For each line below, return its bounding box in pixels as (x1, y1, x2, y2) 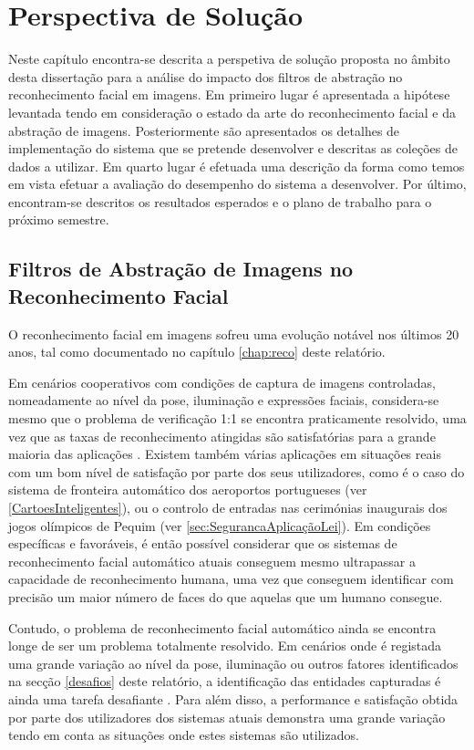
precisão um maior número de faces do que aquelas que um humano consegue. (8, 587, 443, 606)
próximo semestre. (8, 210, 109, 229)
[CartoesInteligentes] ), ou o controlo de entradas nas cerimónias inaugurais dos (8, 498, 448, 516)
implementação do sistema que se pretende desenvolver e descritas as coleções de (8, 139, 458, 158)
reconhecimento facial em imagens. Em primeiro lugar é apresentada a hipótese (8, 85, 450, 104)
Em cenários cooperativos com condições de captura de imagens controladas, (8, 372, 436, 391)
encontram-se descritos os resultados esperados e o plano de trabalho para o (8, 192, 432, 211)
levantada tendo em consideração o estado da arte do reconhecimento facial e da (8, 102, 456, 121)
